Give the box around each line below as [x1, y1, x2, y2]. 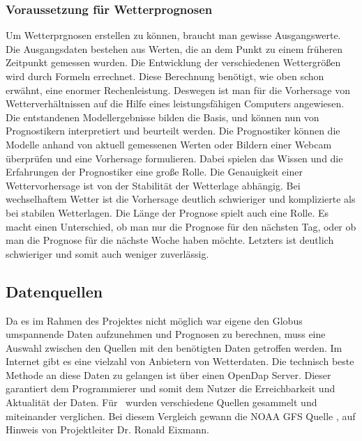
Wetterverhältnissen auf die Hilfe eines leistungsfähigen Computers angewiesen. [6, 96, 345, 111]
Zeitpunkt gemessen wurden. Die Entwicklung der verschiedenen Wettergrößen [6, 55, 341, 70]
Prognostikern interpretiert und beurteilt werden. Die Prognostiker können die [6, 123, 340, 138]
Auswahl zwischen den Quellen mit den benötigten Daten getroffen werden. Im [6, 340, 342, 355]
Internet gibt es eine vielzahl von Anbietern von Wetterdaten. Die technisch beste [6, 354, 354, 369]
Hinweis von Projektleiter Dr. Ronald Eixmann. [6, 422, 209, 437]
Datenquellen [6, 280, 103, 302]
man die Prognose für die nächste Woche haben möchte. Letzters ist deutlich [6, 233, 334, 247]
